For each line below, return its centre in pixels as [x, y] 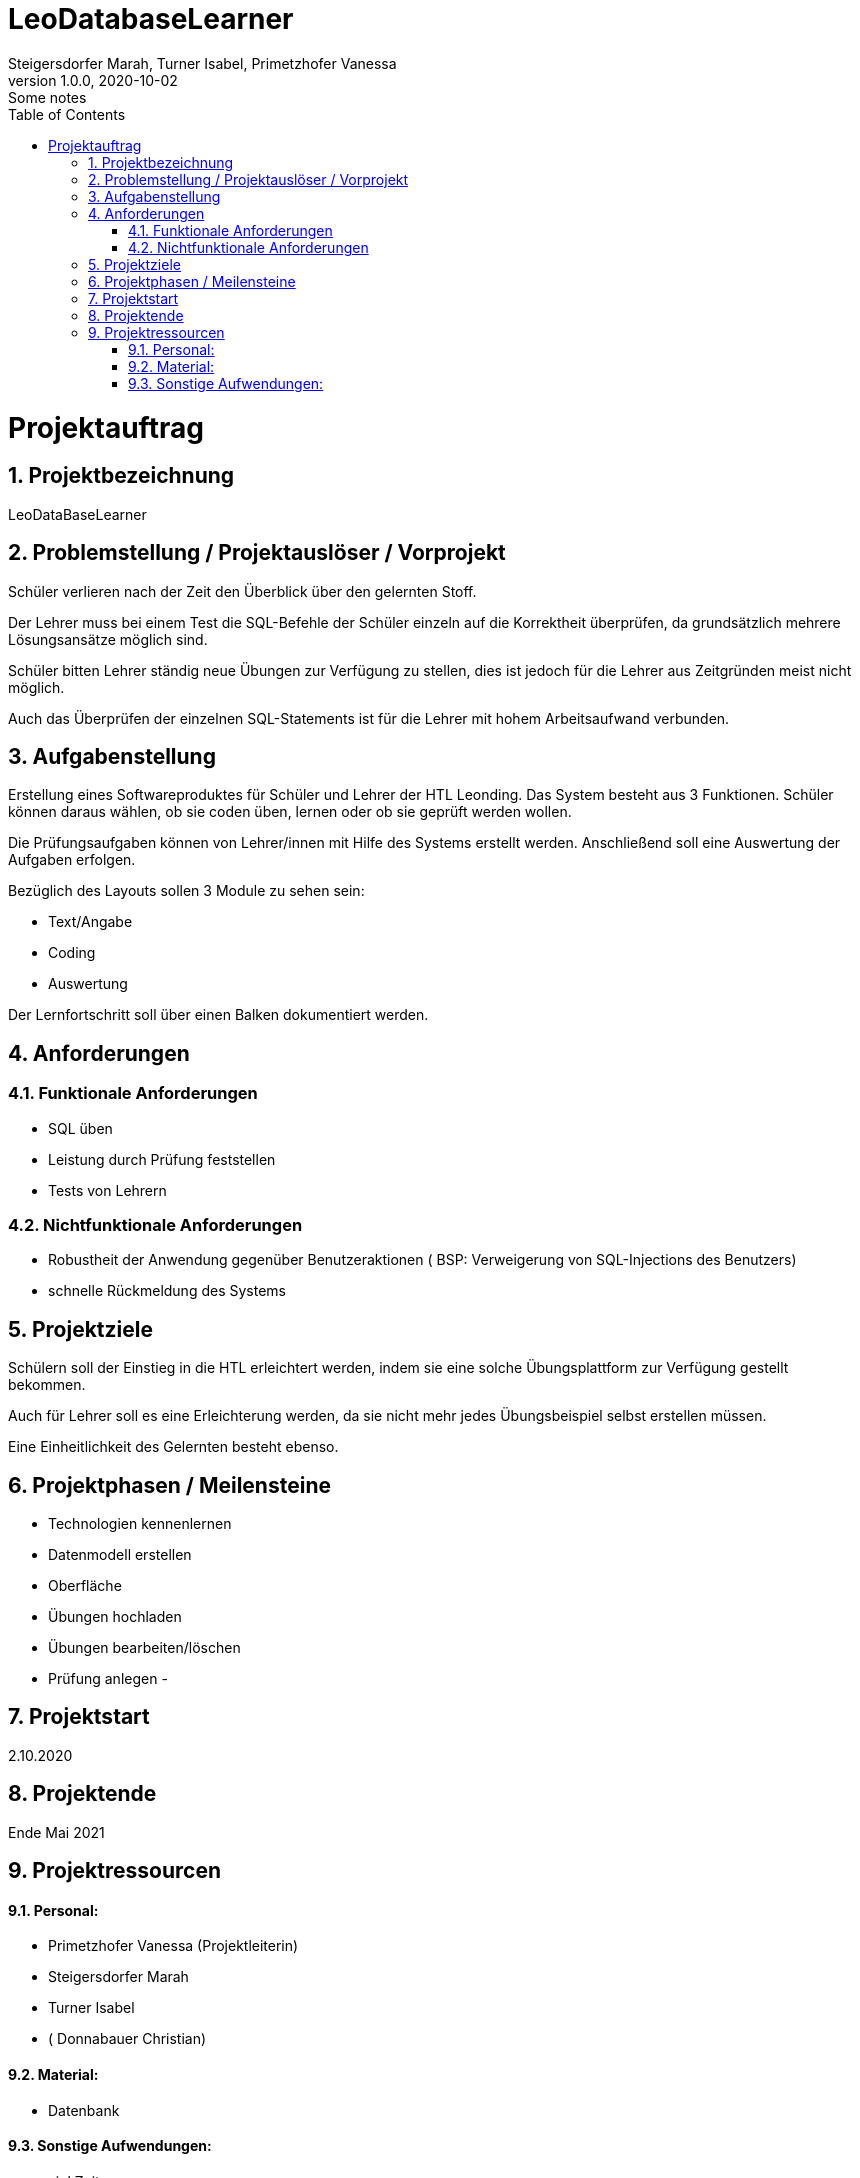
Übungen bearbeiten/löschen [144, 1648]
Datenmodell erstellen [120, 1555]
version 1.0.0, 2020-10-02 [93, 80]
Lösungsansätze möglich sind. [108, 639]
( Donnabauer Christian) [127, 2039]
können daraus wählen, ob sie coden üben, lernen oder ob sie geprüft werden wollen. [290, 812]
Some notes [47, 97]
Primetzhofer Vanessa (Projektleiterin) [173, 1946]
